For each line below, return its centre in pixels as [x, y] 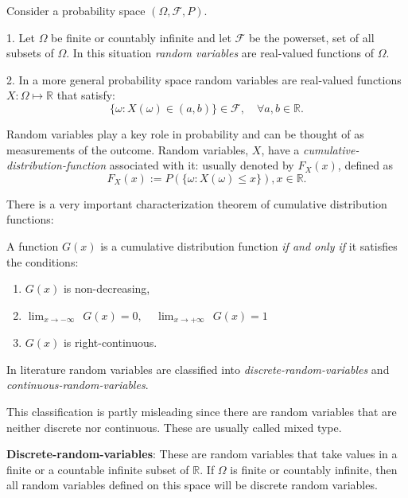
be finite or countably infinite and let [141, 37]
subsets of [30, 53]
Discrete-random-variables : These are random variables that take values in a [202, 454]
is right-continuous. [110, 342]
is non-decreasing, [107, 288]
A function [33, 245]
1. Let [21, 37]
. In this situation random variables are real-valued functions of [220, 53]
